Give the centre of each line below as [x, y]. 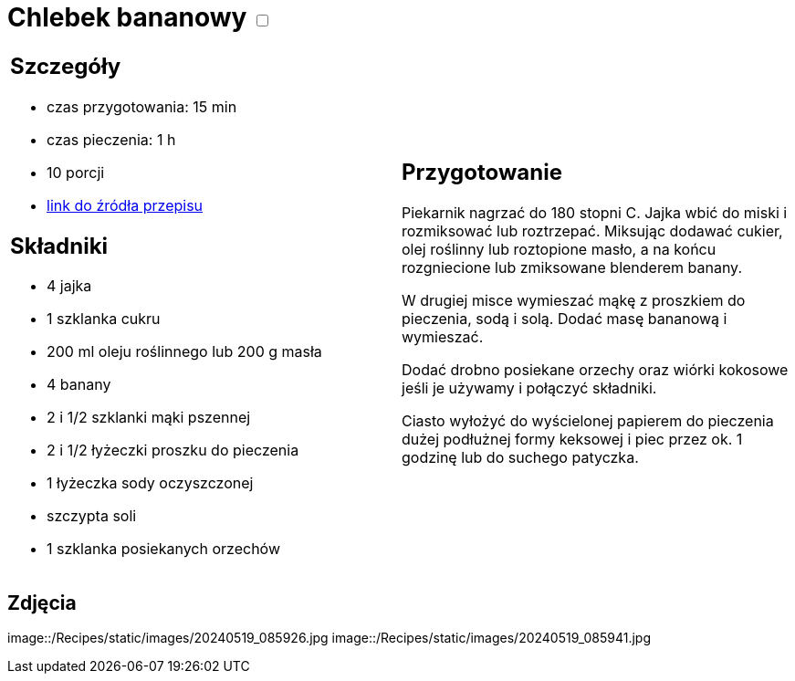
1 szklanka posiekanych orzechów [163, 549]
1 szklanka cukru [104, 319]
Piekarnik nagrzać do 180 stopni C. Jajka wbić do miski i [595, 213]
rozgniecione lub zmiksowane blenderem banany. [572, 268]
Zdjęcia [42, 602]
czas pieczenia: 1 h [111, 139]
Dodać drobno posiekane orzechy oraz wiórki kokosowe [595, 370]
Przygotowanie [482, 173]
